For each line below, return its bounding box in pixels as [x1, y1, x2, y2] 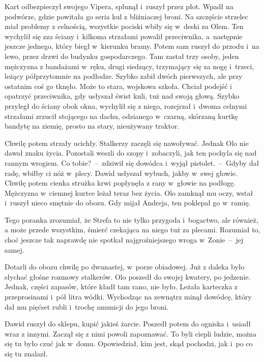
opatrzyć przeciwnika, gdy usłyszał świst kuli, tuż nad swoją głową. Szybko [5, 90, 240, 101]
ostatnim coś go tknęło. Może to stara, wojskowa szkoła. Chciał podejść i [5, 80, 232, 91]
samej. [5, 244, 24, 255]
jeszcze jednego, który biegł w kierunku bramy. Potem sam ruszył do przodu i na [5, 41, 259, 51]
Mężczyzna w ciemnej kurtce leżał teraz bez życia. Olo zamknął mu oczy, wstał [5, 187, 253, 198]
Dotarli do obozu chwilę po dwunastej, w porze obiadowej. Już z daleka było [5, 261, 245, 272]
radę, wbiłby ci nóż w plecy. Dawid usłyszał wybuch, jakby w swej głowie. [5, 167, 238, 178]
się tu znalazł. [5, 348, 48, 358]
